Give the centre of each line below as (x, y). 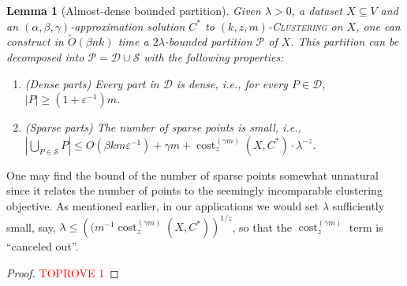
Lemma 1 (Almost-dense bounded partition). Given (134, 10)
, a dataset (317, 10)
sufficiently (358, 205)
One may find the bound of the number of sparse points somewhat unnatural (192, 175)
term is (366, 227)
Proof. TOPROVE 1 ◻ (63, 272)
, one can (378, 26)
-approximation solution (128, 26)
